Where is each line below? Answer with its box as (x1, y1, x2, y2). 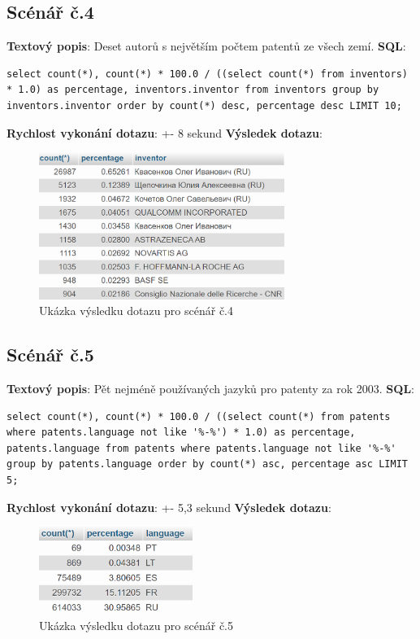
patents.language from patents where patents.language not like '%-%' (6, 442, 396, 454)
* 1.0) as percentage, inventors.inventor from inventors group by (6, 84, 379, 96)
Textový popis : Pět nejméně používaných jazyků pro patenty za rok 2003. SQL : (6, 380, 414, 397)
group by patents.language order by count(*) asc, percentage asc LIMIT (6, 458, 408, 470)
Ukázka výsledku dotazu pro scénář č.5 (39, 616, 234, 633)
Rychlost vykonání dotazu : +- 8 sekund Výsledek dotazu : (6, 124, 323, 141)
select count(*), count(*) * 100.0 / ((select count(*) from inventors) (6, 68, 408, 80)
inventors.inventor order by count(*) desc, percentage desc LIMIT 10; (6, 99, 402, 112)
